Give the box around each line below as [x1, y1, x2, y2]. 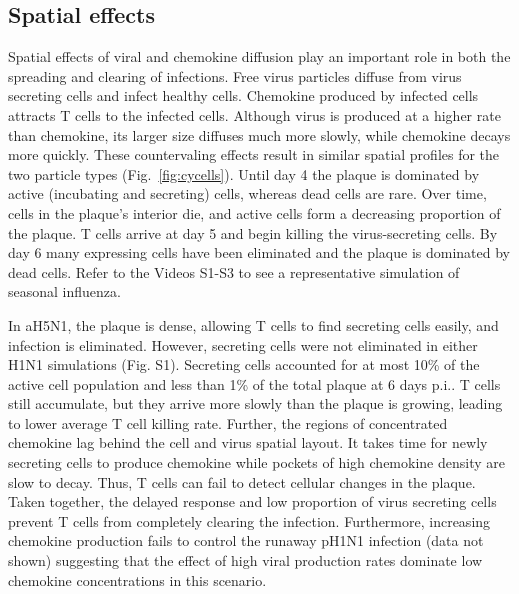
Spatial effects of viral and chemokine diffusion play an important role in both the [8, 46, 511, 67]
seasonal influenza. [8, 281, 121, 302]
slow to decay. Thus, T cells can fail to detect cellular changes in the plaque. [8, 471, 476, 492]
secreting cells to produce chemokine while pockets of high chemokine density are [8, 452, 505, 473]
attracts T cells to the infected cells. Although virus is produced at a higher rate [8, 104, 501, 125]
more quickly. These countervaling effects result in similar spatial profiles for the [8, 144, 500, 165]
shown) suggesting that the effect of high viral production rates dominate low [8, 550, 483, 571]
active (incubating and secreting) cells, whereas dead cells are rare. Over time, [8, 183, 487, 204]
